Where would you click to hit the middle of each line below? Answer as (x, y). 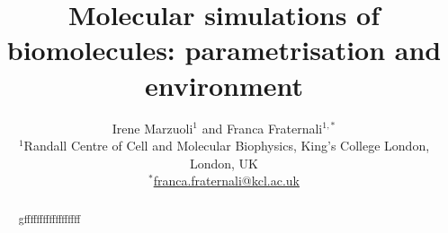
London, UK (224, 163)
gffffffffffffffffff (49, 218)
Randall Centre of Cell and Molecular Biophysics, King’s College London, (227, 146)
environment (224, 85)
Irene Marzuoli (152, 128)
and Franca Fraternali (262, 128)
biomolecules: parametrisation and (224, 50)
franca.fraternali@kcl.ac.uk (227, 181)
